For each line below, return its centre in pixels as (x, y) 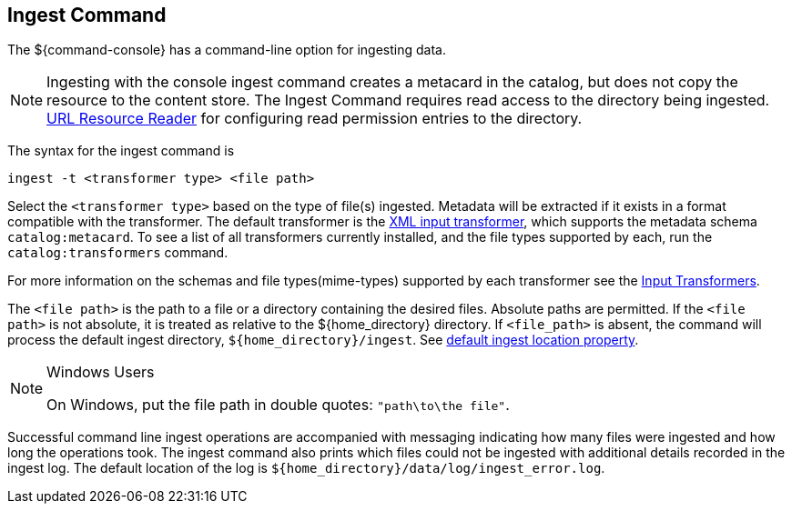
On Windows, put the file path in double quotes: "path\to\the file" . (278, 405)
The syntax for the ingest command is (121, 151)
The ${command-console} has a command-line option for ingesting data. (227, 50)
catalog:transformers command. (118, 253)
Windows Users (101, 372)
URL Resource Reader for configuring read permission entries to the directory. (315, 119)
